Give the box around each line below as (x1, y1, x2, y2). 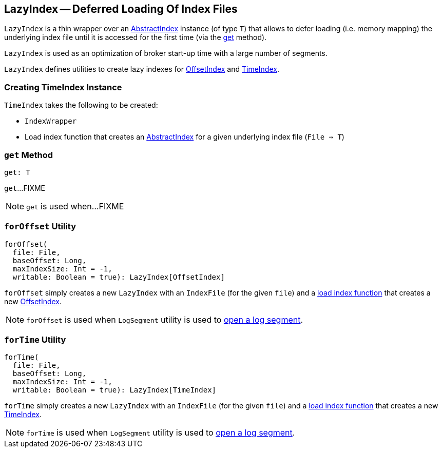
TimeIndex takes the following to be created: (4, 101, 158, 110)
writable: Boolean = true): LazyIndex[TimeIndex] (12, 386, 217, 395)
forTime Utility (4, 335, 66, 345)
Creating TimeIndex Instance (4, 82, 122, 92)
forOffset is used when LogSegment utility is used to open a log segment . (26, 314, 303, 325)
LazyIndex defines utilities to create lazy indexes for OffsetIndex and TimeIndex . (4, 65, 279, 74)
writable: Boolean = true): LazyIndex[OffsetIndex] (12, 272, 225, 281)
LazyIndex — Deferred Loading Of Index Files (4, 3, 238, 15)
